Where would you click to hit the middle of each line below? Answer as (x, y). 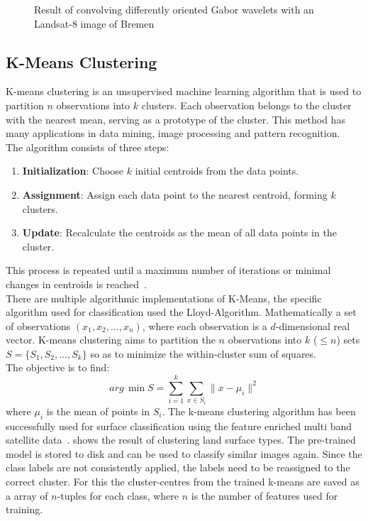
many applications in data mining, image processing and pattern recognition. (173, 133)
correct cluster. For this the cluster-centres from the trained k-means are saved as (183, 482)
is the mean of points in (98, 411)
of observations (38, 325)
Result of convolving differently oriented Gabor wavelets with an (174, 9)
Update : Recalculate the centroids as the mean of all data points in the (179, 232)
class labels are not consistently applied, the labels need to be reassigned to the (178, 467)
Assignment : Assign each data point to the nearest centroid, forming (175, 194)
